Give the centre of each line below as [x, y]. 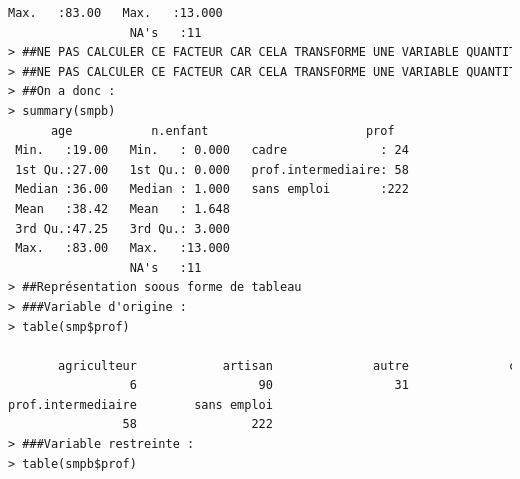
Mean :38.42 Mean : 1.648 [122, 208]
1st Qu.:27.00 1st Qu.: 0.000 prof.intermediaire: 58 [212, 169]
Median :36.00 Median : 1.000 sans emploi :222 [212, 189]
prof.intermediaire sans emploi [140, 404]
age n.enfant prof [222, 130]
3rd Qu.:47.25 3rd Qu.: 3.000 [122, 228]
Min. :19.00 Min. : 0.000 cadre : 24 [212, 150]
